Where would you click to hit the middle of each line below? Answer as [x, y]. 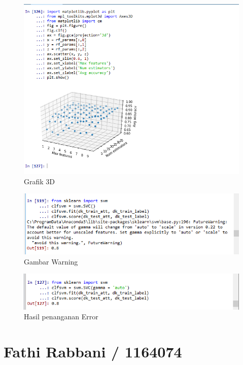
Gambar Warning [51, 261]
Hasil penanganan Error [61, 317]
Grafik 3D [40, 181]
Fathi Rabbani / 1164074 [93, 352]
